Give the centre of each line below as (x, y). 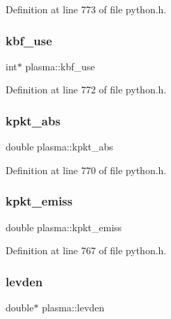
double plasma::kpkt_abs (59, 147)
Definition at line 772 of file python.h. (86, 90)
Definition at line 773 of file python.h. (86, 9)
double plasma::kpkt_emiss (64, 227)
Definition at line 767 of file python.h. (86, 250)
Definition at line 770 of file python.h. (86, 170)
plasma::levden (73, 308)
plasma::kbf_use (60, 66)
